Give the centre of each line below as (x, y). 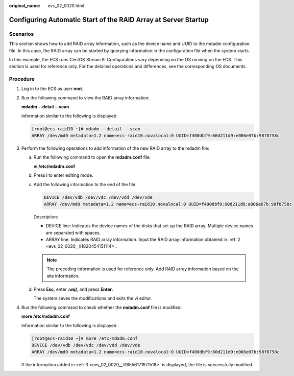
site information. (63, 276)
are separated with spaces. (73, 233)
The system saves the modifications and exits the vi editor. (93, 298)
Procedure (22, 79)
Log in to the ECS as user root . (52, 89)
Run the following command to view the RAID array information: (85, 97)
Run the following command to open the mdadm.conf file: (92, 157)
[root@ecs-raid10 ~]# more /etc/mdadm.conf (85, 338)
